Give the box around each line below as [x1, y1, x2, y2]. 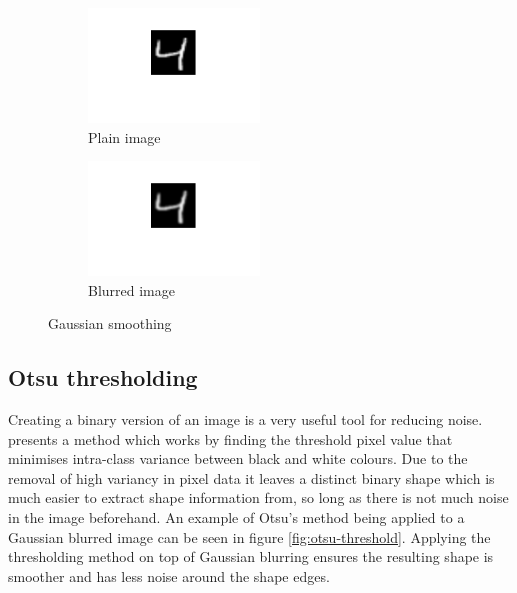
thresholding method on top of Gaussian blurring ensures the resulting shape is [8, 546, 494, 567]
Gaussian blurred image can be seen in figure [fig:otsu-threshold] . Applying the [8, 526, 491, 547]
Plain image [88, 126, 161, 147]
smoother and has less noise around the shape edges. [8, 565, 330, 586]
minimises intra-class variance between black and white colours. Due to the [8, 448, 468, 469]
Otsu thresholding [8, 362, 198, 393]
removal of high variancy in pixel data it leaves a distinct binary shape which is [8, 467, 495, 488]
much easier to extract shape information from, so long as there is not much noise [8, 487, 509, 508]
